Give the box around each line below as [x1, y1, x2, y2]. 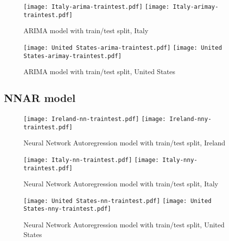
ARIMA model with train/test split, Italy [23, 25, 149, 36]
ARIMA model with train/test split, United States [23, 66, 176, 77]
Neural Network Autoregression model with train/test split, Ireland [23, 138, 226, 148]
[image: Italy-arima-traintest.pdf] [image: [23, 3, 170, 10]
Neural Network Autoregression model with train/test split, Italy [23, 179, 218, 189]
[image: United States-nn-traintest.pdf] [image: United [23, 197, 212, 204]
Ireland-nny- [169, 116, 212, 123]
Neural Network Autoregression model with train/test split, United [23, 220, 225, 230]
